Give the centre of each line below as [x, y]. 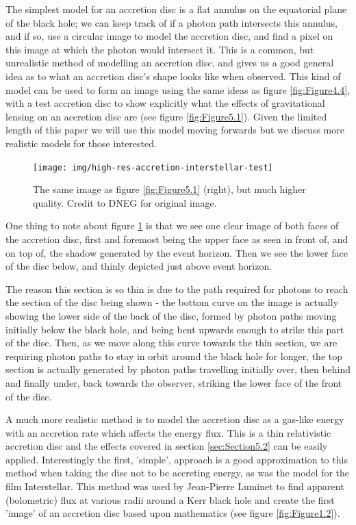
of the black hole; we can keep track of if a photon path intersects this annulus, [171, 22]
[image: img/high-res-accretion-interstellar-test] [153, 167]
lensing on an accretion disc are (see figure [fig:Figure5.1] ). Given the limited [166, 116]
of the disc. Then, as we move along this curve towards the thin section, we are [171, 343]
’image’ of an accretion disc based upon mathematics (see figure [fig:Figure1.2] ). [173, 513]
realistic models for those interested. [81, 143]
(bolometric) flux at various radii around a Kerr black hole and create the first [170, 499]
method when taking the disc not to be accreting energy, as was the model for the [177, 473]
